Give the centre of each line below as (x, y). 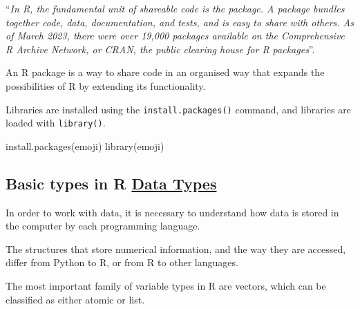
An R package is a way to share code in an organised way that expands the (165, 72)
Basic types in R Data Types (111, 183)
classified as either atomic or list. (75, 299)
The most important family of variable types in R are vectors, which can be (166, 286)
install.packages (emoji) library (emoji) (85, 146)
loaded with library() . (56, 123)
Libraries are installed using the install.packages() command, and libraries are (178, 109)
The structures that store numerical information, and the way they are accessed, (176, 249)
